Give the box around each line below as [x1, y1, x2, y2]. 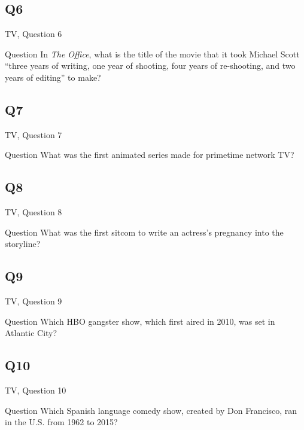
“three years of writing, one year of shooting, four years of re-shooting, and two [5, 59, 296, 72]
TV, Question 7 [5, 128, 62, 141]
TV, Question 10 [5, 384, 66, 397]
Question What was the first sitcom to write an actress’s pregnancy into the [5, 225, 284, 238]
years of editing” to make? [5, 71, 101, 83]
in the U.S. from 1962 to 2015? [5, 416, 118, 428]
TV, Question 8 [5, 206, 62, 218]
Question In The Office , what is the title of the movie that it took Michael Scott [5, 47, 300, 60]
